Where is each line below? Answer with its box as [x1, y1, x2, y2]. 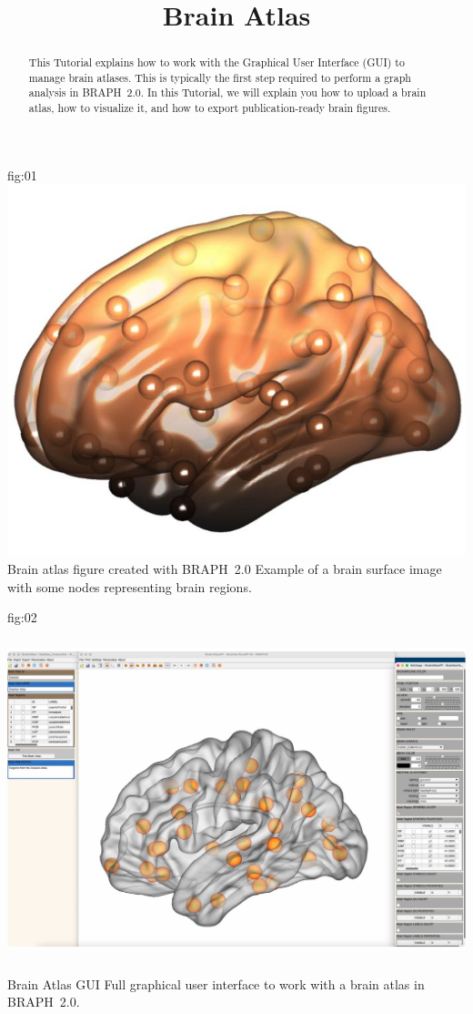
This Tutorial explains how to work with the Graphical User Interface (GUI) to [28, 55, 405, 70]
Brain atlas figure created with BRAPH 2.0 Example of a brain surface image [7, 559, 442, 579]
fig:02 [7, 608, 37, 627]
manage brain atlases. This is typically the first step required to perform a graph [28, 69, 411, 85]
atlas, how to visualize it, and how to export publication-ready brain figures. [28, 100, 391, 116]
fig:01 [7, 165, 37, 184]
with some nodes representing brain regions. [7, 577, 252, 596]
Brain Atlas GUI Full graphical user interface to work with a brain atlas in [7, 974, 425, 993]
